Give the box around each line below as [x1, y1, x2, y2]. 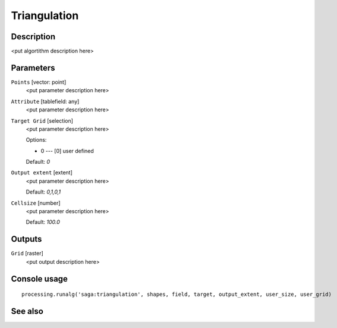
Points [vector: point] [11, 78, 67, 86]
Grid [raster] [11, 250, 44, 257]
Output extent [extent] [11, 169, 73, 176]
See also [11, 306, 44, 316]
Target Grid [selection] [11, 117, 74, 124]
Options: [26, 136, 47, 143]
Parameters [11, 63, 55, 73]
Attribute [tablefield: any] [11, 98, 80, 105]
